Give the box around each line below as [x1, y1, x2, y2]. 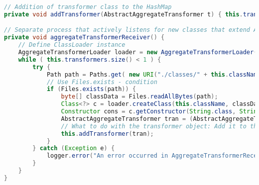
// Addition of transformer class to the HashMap [4, 3, 172, 10]
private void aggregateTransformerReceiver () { [4, 34, 165, 41]
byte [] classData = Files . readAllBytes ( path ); [61, 93, 218, 100]
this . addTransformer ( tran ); [61, 130, 154, 137]
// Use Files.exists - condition [46, 78, 157, 86]
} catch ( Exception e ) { [32, 145, 115, 152]
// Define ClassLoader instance [18, 41, 126, 49]
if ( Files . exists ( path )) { [46, 86, 136, 93]
